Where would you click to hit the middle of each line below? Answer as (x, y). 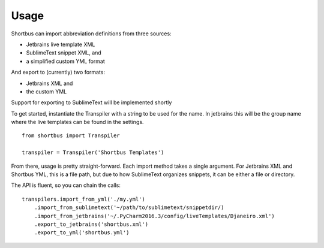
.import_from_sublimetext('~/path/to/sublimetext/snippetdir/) (129, 208)
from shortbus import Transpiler (71, 136)
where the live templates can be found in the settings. (77, 122)
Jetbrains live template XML (61, 44)
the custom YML (46, 91)
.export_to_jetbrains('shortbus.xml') (91, 224)
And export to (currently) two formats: (58, 72)
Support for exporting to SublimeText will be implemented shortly (91, 102)
